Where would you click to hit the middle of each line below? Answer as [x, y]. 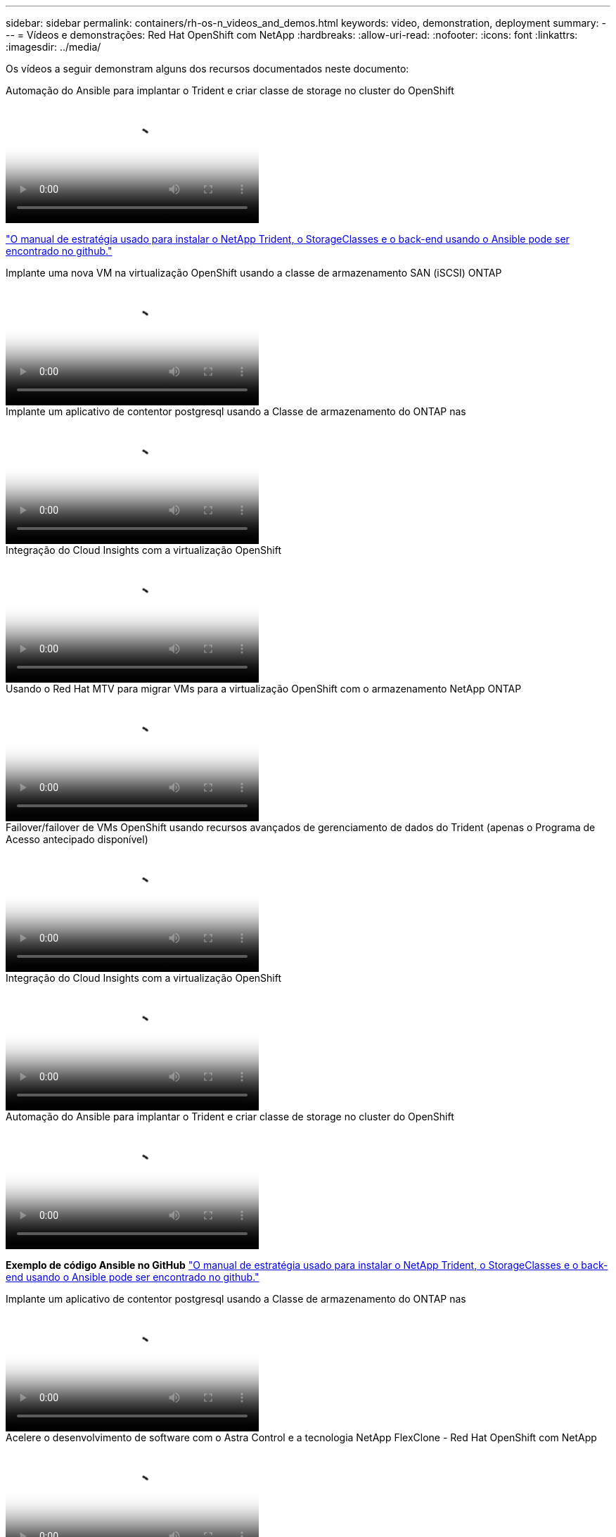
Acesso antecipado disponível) [77, 839]
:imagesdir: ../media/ [53, 47]
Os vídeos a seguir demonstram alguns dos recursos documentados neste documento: [207, 69]
